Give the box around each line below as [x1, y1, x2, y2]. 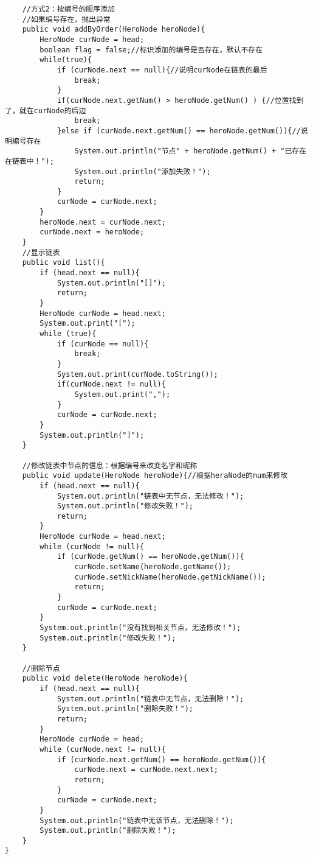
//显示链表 [22, 248, 60, 257]
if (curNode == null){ [57, 339, 149, 348]
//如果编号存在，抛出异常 [22, 15, 111, 24]
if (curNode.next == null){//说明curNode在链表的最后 [57, 65, 267, 74]
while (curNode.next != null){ [40, 745, 166, 754]
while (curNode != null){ [40, 542, 145, 551]
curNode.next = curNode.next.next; [74, 765, 218, 774]
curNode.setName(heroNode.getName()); [74, 563, 232, 572]
